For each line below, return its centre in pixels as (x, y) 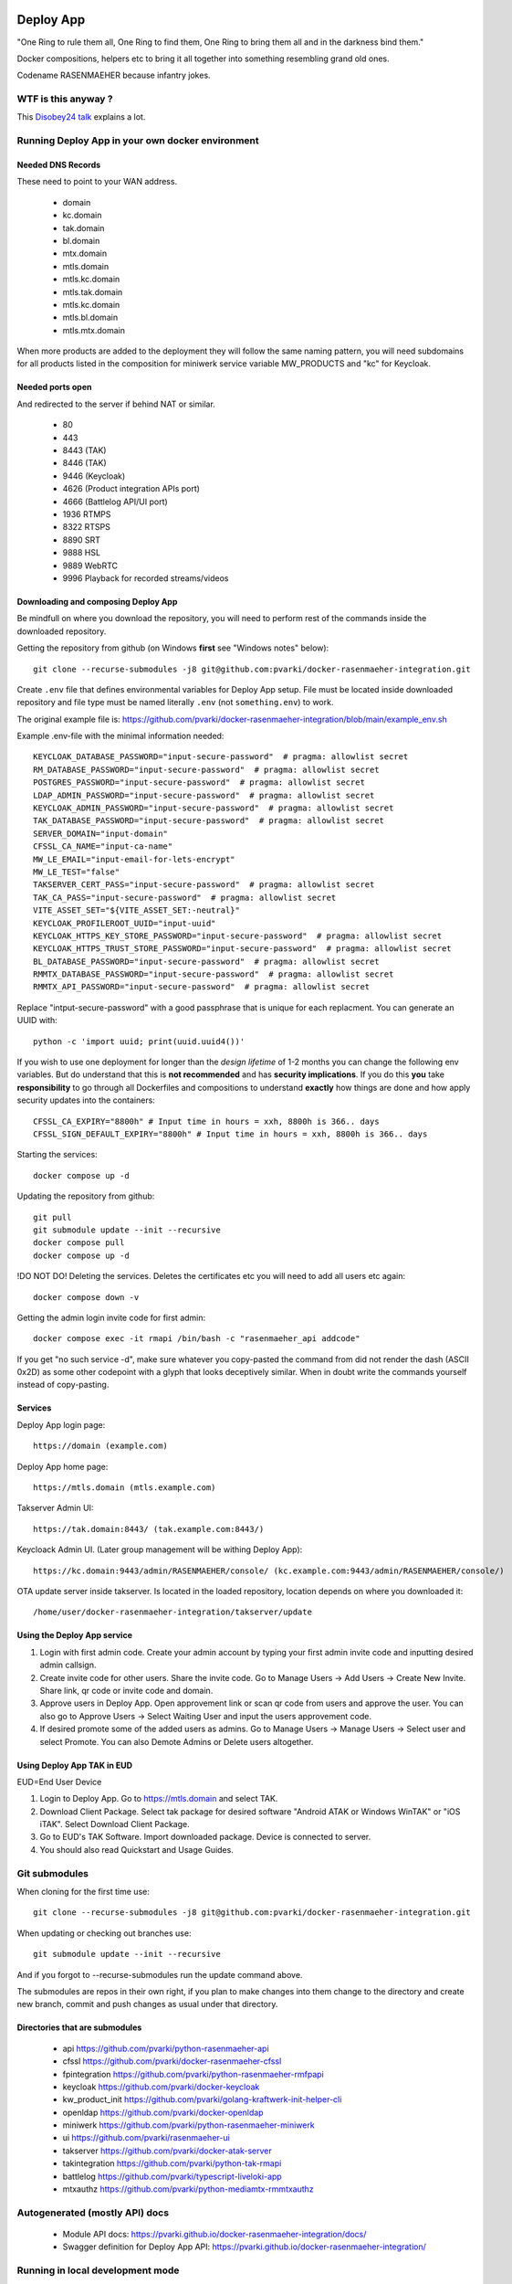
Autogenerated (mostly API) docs (93, 2213)
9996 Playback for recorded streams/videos (146, 578)
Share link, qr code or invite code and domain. (126, 1690)
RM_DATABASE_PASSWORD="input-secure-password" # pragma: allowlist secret (206, 769)
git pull (52, 1217)
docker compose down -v (86, 1297)
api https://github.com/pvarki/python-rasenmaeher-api (166, 2048)
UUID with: (37, 1020)
